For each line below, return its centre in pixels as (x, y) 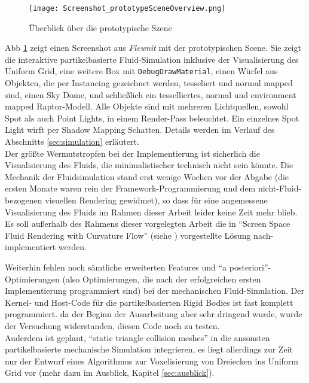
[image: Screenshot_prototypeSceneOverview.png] (127, 8)
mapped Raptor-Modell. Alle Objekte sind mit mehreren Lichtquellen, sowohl (147, 106)
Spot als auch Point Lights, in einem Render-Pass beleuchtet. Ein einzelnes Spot (152, 118)
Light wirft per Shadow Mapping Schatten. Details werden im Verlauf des (140, 130)
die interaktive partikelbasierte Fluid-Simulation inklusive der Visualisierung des (152, 59)
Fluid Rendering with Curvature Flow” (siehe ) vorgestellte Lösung (128, 235)
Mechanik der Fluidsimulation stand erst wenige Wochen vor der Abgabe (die (147, 176)
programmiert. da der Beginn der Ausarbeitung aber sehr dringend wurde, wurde (154, 314)
